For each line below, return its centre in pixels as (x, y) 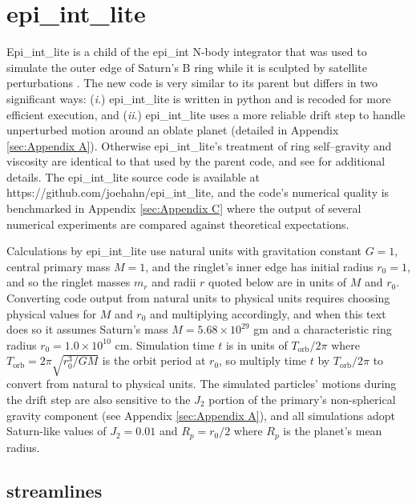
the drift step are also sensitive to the (99, 399)
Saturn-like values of (57, 431)
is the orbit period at (154, 360)
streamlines (55, 490)
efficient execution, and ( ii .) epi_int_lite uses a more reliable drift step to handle (206, 114)
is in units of (256, 344)
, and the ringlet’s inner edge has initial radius (259, 266)
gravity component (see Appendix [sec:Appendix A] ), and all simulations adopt (201, 415)
